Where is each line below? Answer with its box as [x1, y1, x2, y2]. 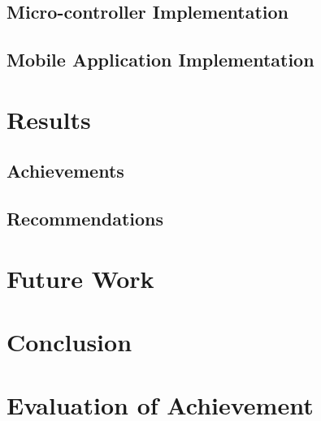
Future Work [7, 261, 154, 294]
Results [7, 102, 91, 135]
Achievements [7, 158, 124, 183]
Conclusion [7, 325, 132, 359]
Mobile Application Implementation [7, 47, 314, 72]
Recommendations [7, 206, 163, 231]
